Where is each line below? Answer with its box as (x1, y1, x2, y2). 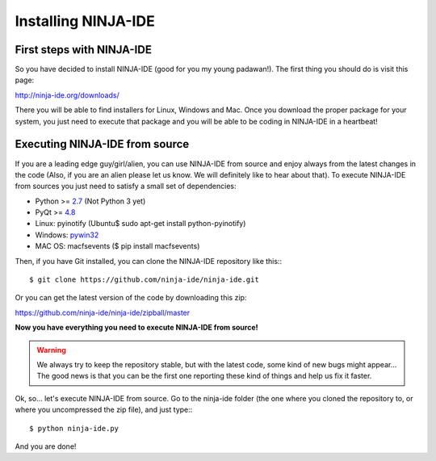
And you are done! (15, 441, 77, 451)
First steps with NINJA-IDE (15, 43, 153, 57)
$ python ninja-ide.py (29, 424, 119, 433)
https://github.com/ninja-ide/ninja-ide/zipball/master (15, 308, 191, 317)
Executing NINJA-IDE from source (15, 137, 190, 151)
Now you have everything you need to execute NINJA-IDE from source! (15, 323, 258, 333)
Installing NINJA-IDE (15, 12, 155, 30)
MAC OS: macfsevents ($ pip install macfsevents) (35, 241, 200, 251)
